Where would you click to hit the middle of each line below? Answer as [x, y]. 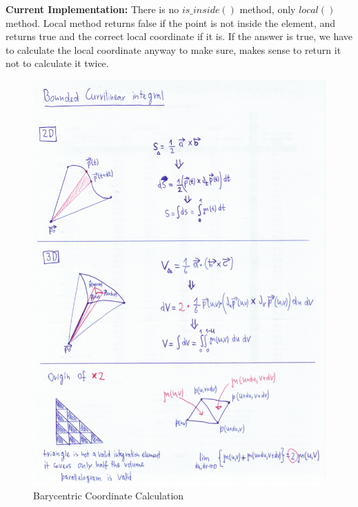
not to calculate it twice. [57, 63]
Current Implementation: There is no [92, 9]
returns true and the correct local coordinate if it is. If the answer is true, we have [179, 36]
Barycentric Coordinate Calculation [109, 496]
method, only [268, 9]
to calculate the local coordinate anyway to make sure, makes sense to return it [173, 49]
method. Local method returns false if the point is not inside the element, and [171, 22]
